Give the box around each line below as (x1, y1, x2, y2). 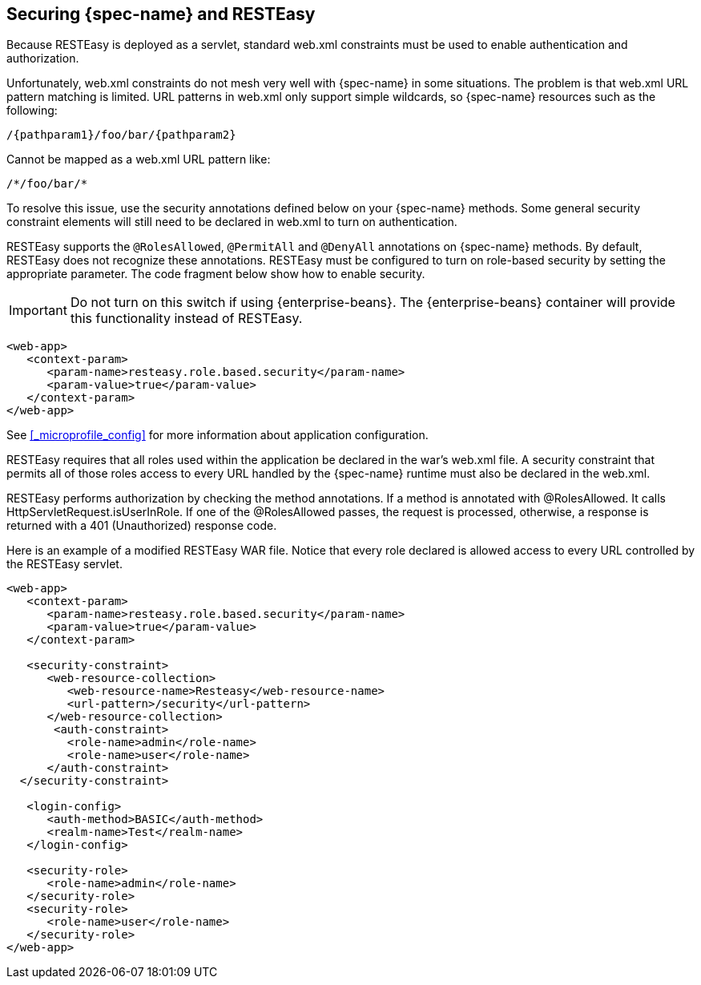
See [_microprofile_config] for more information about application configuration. (6, 428, 429, 442)
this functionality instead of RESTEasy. (70, 310, 303, 327)
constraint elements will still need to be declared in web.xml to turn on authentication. (6, 215, 457, 229)
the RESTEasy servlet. (6, 557, 123, 571)
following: (6, 103, 58, 118)
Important (9, 302, 67, 319)
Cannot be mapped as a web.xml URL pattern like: (6, 152, 271, 167)
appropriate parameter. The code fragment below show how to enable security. (6, 267, 425, 281)
